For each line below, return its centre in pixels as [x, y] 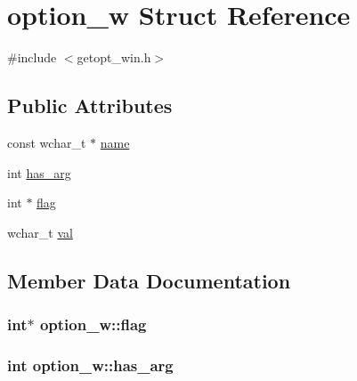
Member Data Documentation [149, 280]
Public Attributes [90, 105]
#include [32, 57]
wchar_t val [40, 232]
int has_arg [39, 172]
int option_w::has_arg [90, 365]
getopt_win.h [114, 57]
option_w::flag [93, 324]
